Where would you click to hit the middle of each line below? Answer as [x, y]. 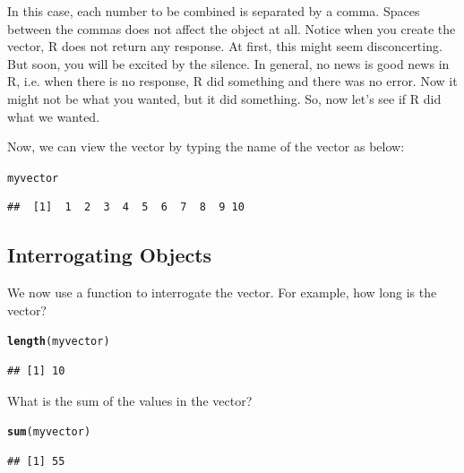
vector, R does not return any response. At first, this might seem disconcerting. [225, 46]
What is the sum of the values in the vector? [130, 400]
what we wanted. [54, 116]
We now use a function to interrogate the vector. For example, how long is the [222, 292]
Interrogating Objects [110, 255]
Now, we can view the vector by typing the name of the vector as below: [206, 146]
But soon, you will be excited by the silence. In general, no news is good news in [228, 63]
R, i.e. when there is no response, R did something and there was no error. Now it [232, 81]
